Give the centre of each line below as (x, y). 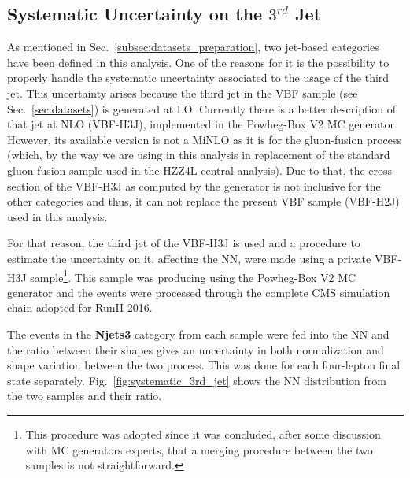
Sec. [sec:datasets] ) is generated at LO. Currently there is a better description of (201, 108)
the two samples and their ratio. (85, 396)
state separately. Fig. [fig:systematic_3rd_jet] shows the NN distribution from (197, 380)
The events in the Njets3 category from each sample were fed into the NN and (198, 333)
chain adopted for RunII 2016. (80, 308)
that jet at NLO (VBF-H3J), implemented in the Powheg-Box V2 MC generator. (202, 124)
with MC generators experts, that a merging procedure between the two (199, 449)
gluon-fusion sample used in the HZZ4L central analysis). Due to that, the (186, 170)
